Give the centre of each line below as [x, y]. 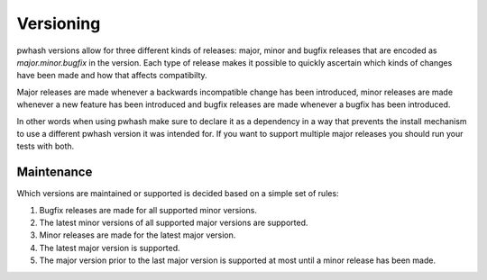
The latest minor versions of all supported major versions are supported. [174, 222]
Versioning [59, 23]
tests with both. [46, 146]
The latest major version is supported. [110, 248]
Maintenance [55, 172]
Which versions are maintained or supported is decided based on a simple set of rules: [178, 194]
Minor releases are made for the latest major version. [138, 235]
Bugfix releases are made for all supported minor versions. [148, 210]
